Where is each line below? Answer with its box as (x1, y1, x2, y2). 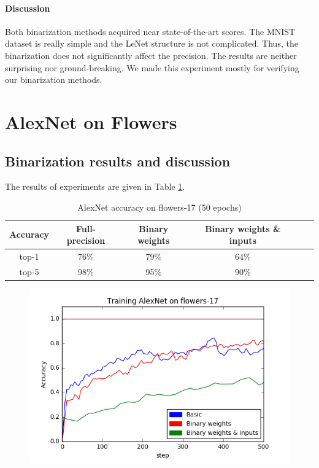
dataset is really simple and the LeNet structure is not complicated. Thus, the (5, 37, 298, 50)
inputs (229, 234, 256, 247)
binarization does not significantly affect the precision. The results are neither (5, 49, 297, 61)
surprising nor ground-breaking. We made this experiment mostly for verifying (5, 61, 299, 74)
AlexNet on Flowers (5, 109, 177, 134)
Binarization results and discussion (5, 151, 231, 170)
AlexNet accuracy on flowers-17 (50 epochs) (77, 200, 242, 213)
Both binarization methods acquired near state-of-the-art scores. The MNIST (5, 25, 296, 37)
